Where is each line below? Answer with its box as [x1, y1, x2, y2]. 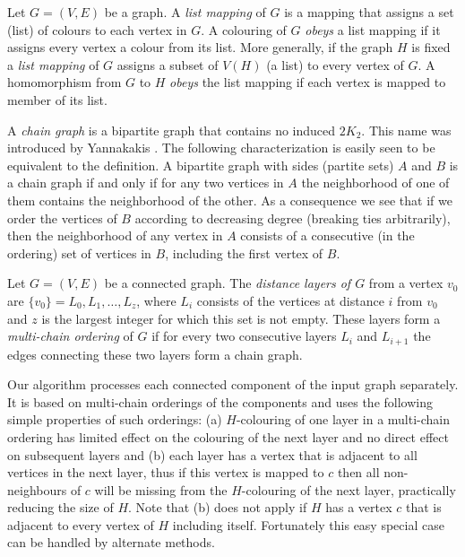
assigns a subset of [116, 55, 219, 74]
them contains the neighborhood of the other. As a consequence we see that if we [7, 190, 452, 209]
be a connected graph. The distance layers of [104, 274, 351, 292]
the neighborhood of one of [301, 173, 450, 192]
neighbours [7, 480, 67, 499]
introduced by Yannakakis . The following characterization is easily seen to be [7, 138, 435, 157]
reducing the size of [7, 498, 114, 517]
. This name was [361, 120, 452, 139]
